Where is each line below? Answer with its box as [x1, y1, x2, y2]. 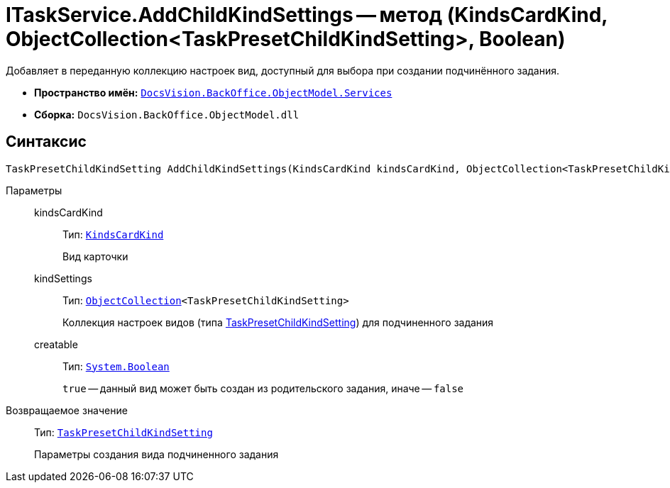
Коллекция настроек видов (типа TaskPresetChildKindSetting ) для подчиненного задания [62, 316, 494, 328]
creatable [34, 338, 78, 350]
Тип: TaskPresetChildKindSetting [34, 426, 213, 438]
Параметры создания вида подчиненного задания [34, 448, 279, 460]
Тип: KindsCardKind [62, 228, 164, 240]
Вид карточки [62, 250, 128, 262]
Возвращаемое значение [6, 404, 128, 416]
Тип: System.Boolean [62, 360, 170, 372]
